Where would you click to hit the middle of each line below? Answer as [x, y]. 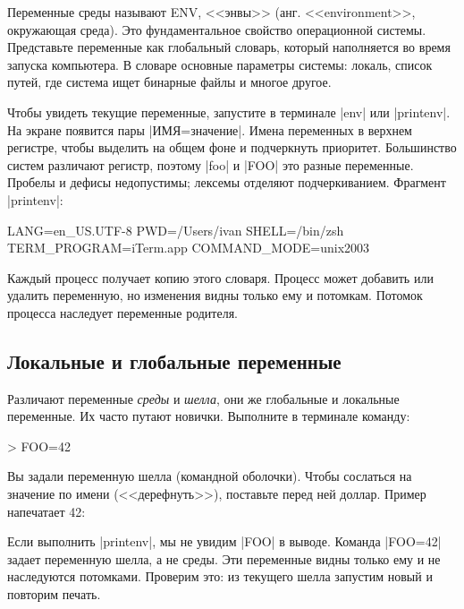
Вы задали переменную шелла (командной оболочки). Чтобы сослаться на [210, 476]
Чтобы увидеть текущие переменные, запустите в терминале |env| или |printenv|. [229, 112]
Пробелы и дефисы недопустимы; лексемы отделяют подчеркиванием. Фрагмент [227, 182]
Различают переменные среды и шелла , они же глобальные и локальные [203, 398]
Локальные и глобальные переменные [174, 360]
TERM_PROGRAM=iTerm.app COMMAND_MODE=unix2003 [189, 248]
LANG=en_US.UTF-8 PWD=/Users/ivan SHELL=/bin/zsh [176, 230]
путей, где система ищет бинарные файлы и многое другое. [169, 82]
